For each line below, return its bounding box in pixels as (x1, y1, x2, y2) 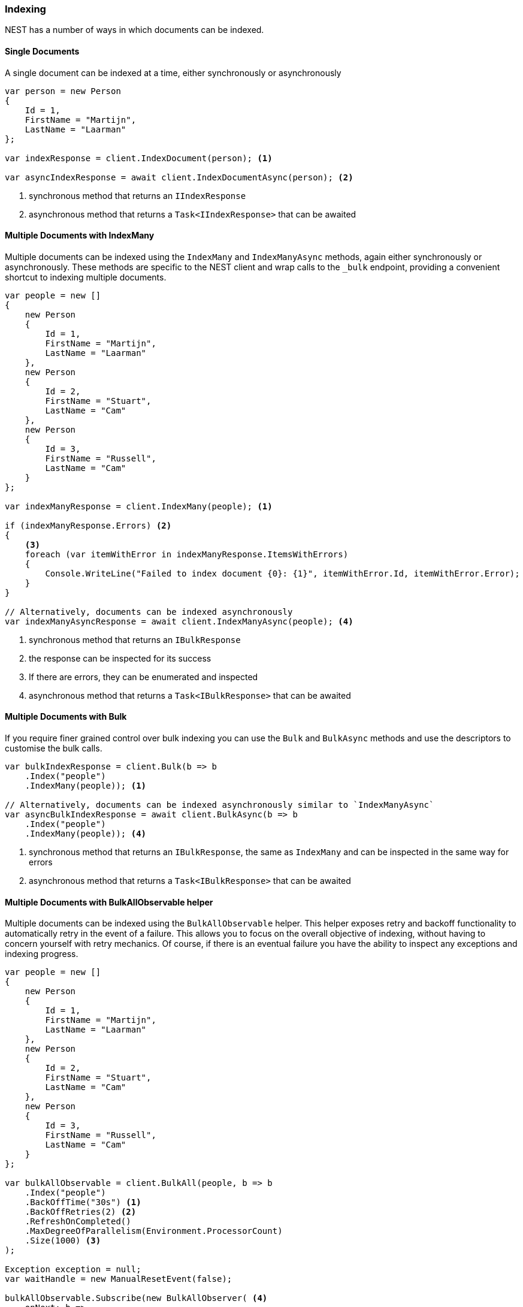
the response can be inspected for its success (29, 653, 211, 663)
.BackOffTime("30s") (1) (25, 1197, 141, 1208)
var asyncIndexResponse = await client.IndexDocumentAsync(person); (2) (5, 172, 353, 182)
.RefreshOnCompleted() (25, 1217, 131, 1227)
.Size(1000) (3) (25, 1236, 101, 1246)
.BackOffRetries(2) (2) (25, 1207, 137, 1217)
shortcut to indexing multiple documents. (5, 271, 167, 282)
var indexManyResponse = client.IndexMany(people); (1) (5, 501, 273, 511)
